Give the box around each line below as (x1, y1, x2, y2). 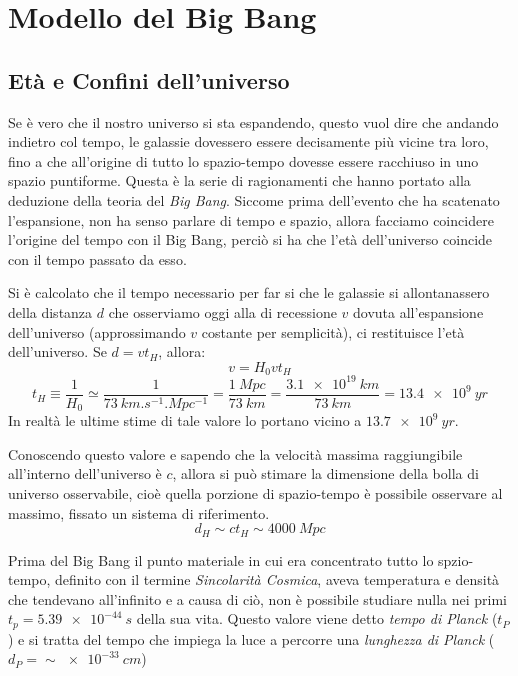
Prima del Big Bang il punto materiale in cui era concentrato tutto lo (8, 549, 434, 570)
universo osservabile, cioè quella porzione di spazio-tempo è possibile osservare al (8, 482, 503, 503)
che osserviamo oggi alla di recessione (108, 301, 337, 322)
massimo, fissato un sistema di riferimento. (8, 502, 270, 523)
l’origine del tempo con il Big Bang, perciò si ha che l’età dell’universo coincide (8, 229, 493, 250)
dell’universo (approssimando (8, 321, 186, 342)
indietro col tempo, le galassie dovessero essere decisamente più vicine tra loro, (8, 131, 489, 152)
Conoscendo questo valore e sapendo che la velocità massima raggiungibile (8, 443, 463, 464)
